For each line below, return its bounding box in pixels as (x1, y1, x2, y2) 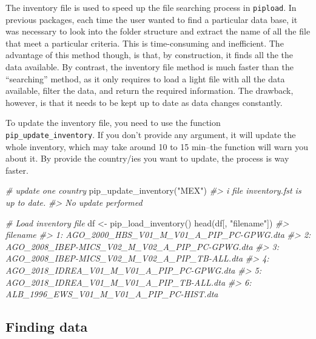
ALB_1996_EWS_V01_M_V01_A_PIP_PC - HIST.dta (5, 288, 218, 300)
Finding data (5, 317, 88, 336)
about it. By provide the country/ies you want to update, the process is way (5, 152, 289, 165)
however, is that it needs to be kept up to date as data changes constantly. (5, 96, 283, 108)
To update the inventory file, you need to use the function (5, 116, 221, 129)
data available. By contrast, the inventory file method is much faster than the (5, 61, 294, 73)
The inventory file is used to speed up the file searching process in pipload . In (5, 1, 297, 13)
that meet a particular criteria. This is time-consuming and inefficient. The (5, 36, 284, 49)
